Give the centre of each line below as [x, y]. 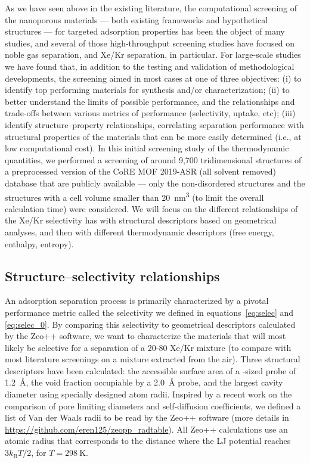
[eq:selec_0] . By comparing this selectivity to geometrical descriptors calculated [150, 324]
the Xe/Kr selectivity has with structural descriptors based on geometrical [141, 220]
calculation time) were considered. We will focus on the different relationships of [151, 208]
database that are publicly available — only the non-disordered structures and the [155, 183]
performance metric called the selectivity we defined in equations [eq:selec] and [149, 312]
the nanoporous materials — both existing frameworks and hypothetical [137, 19]
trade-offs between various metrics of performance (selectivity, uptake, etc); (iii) [150, 113]
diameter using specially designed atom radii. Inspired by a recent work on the [148, 394]
